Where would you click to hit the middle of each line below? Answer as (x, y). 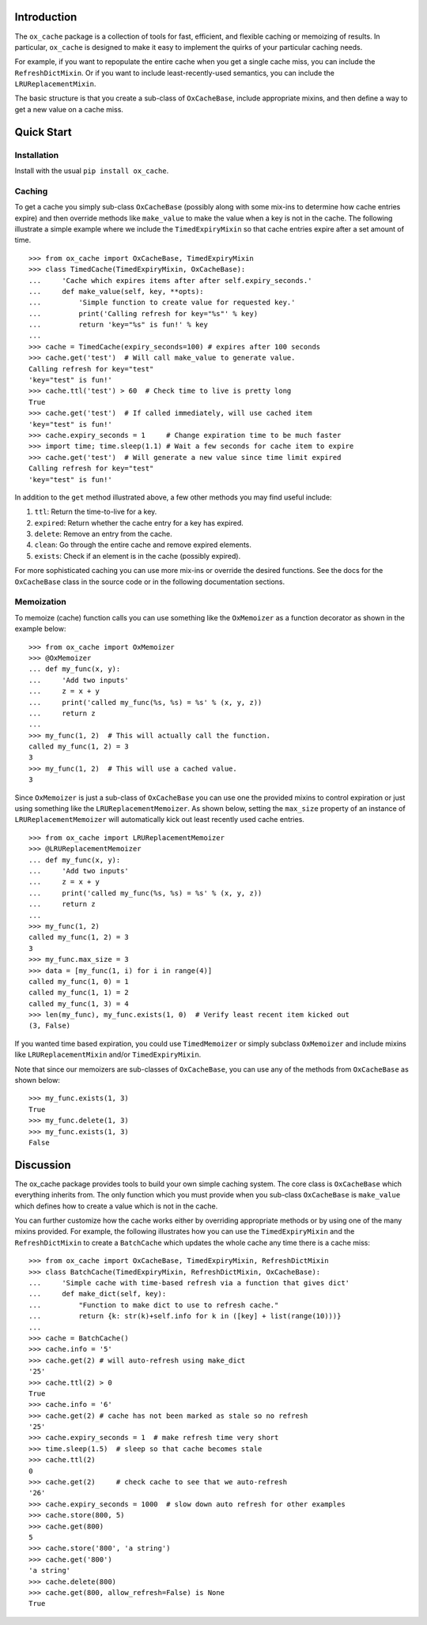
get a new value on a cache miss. (69, 109)
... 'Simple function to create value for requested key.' (162, 303)
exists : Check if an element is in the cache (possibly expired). (138, 556)
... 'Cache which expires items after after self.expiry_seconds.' (170, 280)
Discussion (43, 1165)
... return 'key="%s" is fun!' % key (119, 325)
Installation (37, 155)
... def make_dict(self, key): (98, 1294)
